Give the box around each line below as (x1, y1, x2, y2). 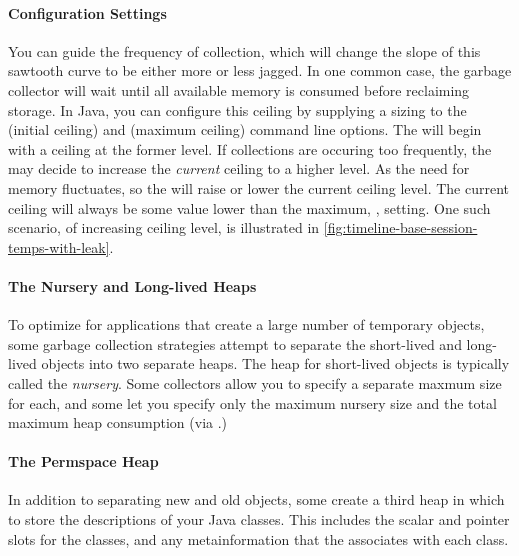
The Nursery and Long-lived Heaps (8, 275, 257, 296)
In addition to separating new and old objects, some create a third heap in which (8, 489, 505, 510)
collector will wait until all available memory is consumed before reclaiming (8, 79, 470, 100)
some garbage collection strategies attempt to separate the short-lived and (8, 333, 462, 354)
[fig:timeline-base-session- (323, 217, 478, 238)
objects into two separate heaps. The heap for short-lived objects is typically (41, 353, 510, 374)
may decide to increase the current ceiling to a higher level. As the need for (8, 158, 470, 179)
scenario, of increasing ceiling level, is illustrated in (8, 217, 320, 238)
